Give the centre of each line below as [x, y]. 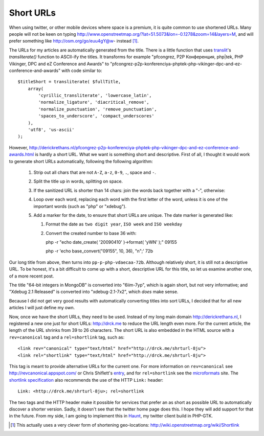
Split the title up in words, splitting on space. [78, 182]
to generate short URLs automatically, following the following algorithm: [81, 161]
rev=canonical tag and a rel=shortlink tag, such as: [67, 337]
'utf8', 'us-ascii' [51, 130]
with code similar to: [82, 70]
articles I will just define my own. [42, 308]
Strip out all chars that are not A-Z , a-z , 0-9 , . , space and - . [95, 172]
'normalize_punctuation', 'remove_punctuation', [98, 109]
